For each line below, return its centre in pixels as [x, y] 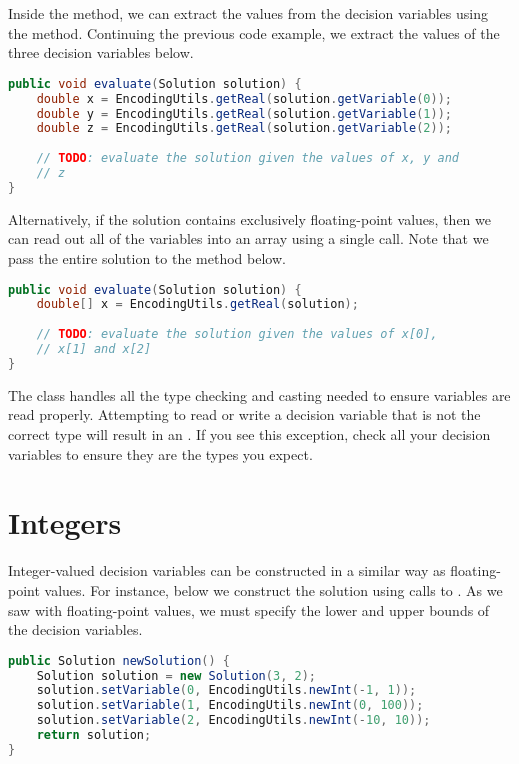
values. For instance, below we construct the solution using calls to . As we [273, 589]
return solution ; [94, 735]
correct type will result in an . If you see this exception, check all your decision [249, 434]
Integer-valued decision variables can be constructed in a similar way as [227, 570]
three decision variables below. [101, 52]
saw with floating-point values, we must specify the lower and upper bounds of [249, 609]
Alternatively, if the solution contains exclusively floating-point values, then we [249, 218]
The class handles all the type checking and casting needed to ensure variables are [259, 394]
